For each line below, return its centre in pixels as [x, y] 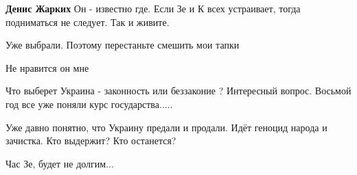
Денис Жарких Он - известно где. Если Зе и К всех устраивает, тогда [153, 8]
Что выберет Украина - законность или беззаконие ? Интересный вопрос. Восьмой [178, 91]
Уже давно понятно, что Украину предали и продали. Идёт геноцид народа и [166, 127]
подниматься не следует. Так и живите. [88, 22]
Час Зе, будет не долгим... [60, 163]
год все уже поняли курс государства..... [89, 104]
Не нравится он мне [47, 67]
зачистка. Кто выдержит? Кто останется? [91, 140]
